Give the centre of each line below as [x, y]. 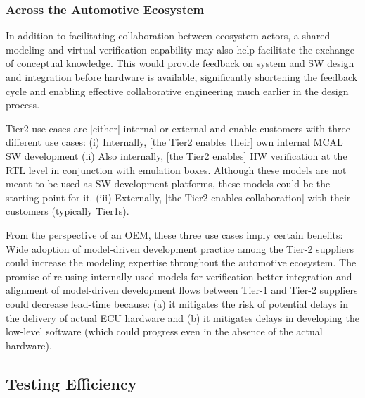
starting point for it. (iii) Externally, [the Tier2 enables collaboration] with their [178, 197]
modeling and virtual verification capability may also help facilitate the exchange [180, 49]
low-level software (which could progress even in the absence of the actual [164, 331]
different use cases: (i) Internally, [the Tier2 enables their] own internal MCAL [174, 142]
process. [23, 105]
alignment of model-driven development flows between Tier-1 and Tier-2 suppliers [182, 290]
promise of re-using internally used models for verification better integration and [179, 276]
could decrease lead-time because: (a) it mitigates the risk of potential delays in [177, 303]
